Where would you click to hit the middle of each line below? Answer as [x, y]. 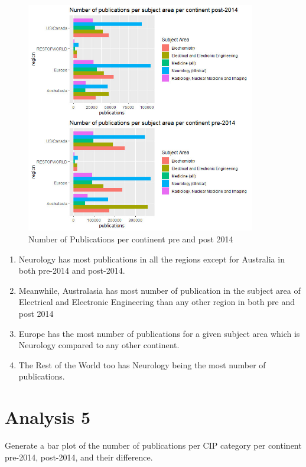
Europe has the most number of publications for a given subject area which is [159, 333]
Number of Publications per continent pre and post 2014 [131, 239]
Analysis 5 [48, 417]
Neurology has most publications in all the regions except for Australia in [152, 259]
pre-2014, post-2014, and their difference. [79, 457]
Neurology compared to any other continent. [99, 345]
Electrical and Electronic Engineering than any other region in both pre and [157, 302]
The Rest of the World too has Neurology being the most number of [142, 364]
